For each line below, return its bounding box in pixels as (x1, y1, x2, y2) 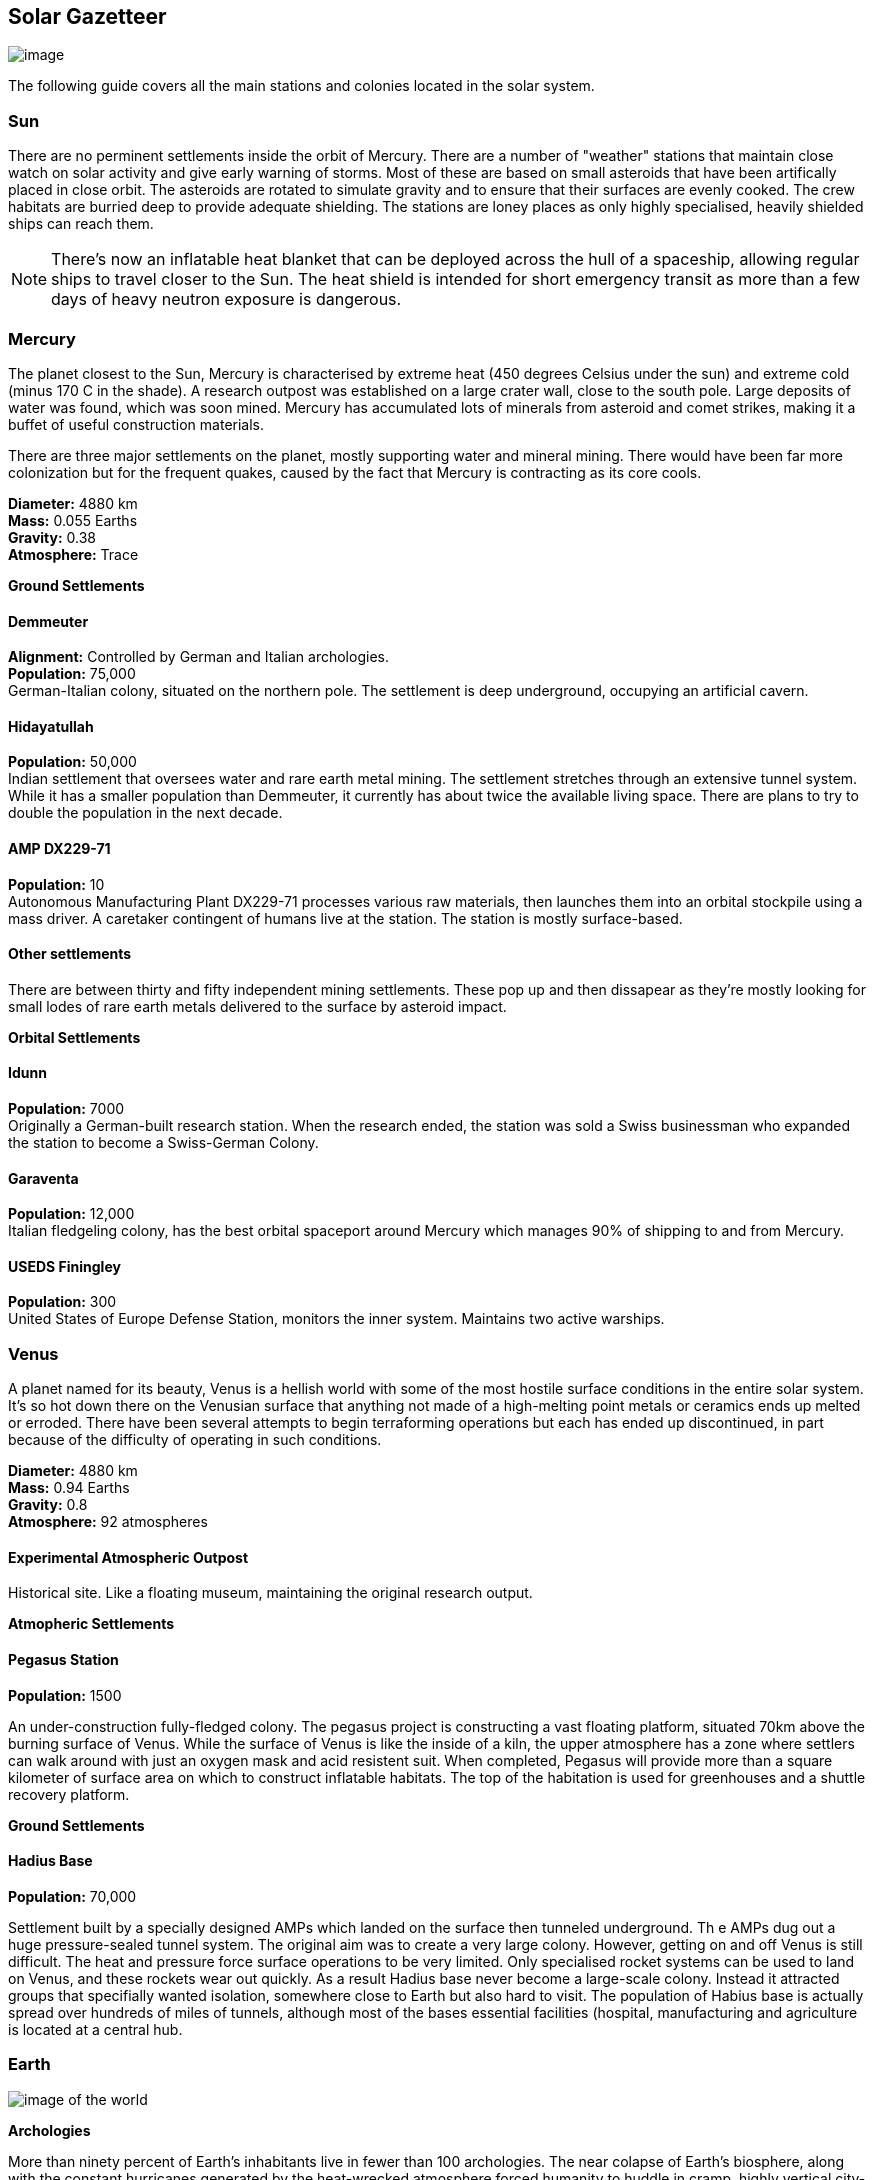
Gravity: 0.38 (8, 528, 97, 546)
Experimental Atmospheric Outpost (8, 1548, 249, 1566)
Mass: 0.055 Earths (8, 511, 138, 529)
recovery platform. (8, 1785, 130, 1803)
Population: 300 (8, 1293, 117, 1311)
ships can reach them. (8, 215, 154, 233)
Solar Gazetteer (8, 4, 167, 29)
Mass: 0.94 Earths (8, 1479, 130, 1497)
